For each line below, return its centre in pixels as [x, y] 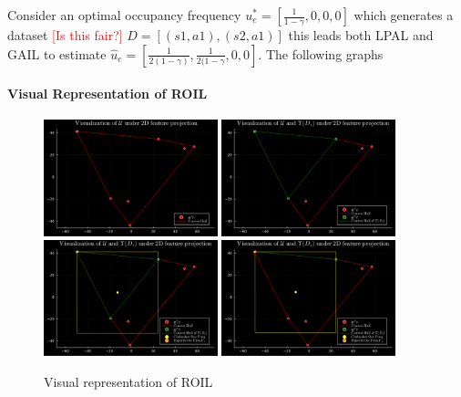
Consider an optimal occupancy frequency [124, 15]
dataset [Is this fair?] [65, 35]
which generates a [404, 15]
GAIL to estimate [57, 53]
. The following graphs [321, 53]
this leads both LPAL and [361, 35]
